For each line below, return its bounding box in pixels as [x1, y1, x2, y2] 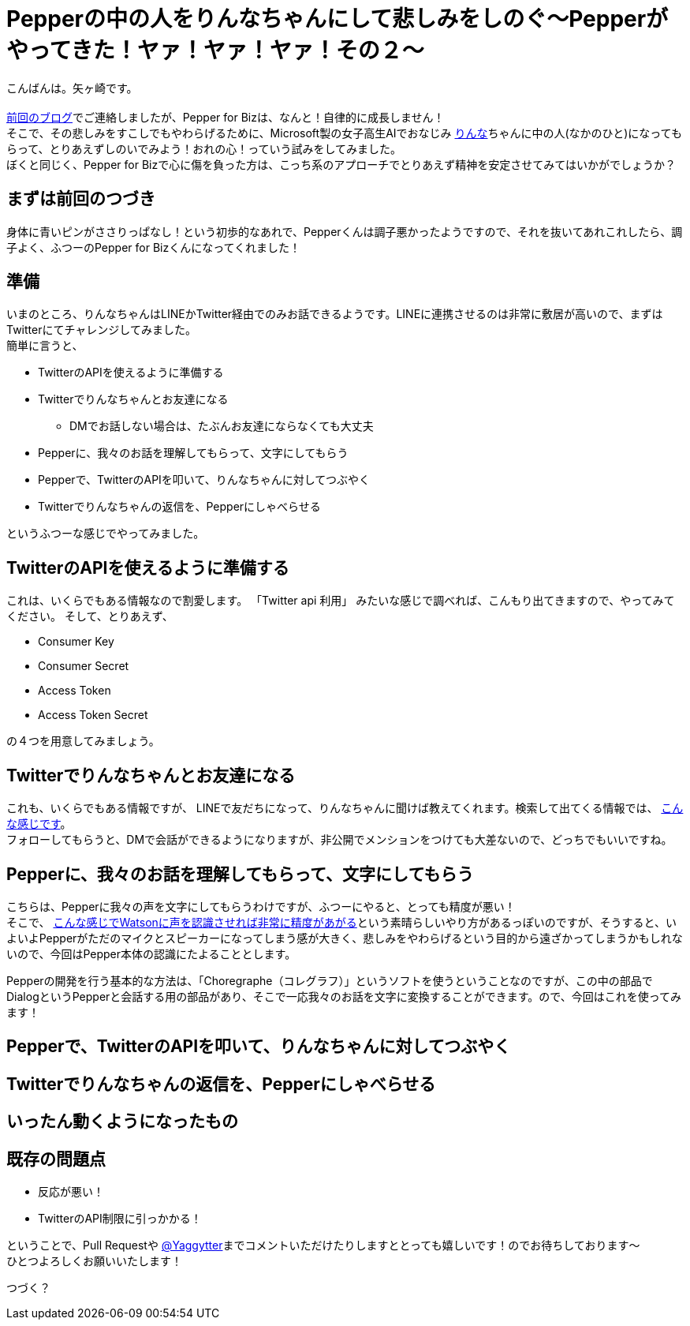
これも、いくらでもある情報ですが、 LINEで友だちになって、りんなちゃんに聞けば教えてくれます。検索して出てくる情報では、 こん [6, 801, 684, 815]
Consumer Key [38, 635, 114, 649]
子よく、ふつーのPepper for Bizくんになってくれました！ [6, 240, 301, 254]
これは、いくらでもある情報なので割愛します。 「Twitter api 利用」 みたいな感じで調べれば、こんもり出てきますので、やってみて [6, 594, 675, 608]
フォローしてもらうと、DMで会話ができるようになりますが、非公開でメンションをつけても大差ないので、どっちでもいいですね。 [6, 833, 673, 847]
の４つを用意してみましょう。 [6, 734, 160, 748]
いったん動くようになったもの [6, 1111, 238, 1132]
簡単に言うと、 [6, 339, 84, 353]
